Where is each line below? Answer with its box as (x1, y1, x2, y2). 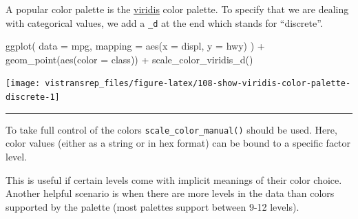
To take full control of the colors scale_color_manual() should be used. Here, (6, 122, 337, 136)
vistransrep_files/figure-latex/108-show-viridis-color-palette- (45, 79, 351, 89)
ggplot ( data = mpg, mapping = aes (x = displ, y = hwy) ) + (6, 39, 265, 53)
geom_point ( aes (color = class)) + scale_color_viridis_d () (6, 52, 253, 66)
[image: (6, 79, 41, 89)
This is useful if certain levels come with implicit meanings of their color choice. (6, 172, 342, 187)
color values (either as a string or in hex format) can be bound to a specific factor (6, 136, 351, 150)
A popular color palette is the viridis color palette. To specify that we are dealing (6, 2, 349, 16)
